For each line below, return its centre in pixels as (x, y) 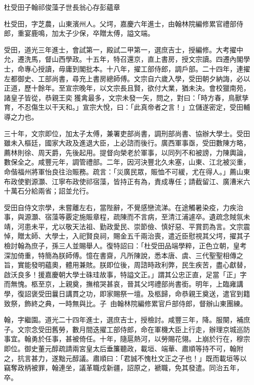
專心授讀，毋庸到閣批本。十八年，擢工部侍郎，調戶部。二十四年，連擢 (137, 68)
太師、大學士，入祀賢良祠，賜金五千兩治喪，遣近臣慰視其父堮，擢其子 (137, 236)
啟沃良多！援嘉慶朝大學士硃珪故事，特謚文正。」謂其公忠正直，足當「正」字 (125, 274)
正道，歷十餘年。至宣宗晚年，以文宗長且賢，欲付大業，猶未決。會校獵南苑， (127, 88)
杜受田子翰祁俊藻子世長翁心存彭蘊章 (62, 7)
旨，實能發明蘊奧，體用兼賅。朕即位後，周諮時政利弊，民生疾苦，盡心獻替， (127, 265)
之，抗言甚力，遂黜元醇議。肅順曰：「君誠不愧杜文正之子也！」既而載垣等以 (125, 358)
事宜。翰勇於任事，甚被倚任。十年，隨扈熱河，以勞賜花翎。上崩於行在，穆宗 (127, 339)
